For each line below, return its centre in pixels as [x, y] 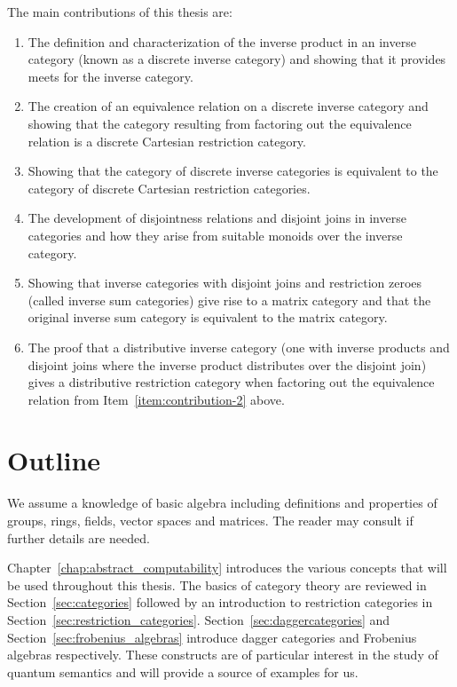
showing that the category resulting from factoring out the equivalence [220, 123]
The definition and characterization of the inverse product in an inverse [222, 41]
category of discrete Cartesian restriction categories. [169, 188]
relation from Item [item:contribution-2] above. [156, 399]
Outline [54, 460]
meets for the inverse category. [110, 76]
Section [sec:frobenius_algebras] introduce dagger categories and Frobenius [212, 637]
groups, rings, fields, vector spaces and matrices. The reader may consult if [210, 520]
